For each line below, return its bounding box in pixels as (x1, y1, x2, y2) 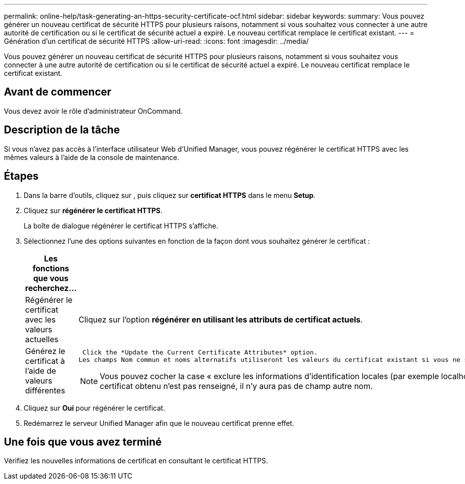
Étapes (4, 170, 39, 183)
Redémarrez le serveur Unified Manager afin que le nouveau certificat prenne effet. (24, 419, 295, 427)
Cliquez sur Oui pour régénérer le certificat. (24, 403, 166, 412)
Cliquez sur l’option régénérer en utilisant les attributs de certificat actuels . (78, 314, 363, 324)
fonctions (33, 263, 69, 273)
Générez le (25, 346, 66, 356)
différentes (25, 385, 66, 395)
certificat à (25, 355, 65, 366)
